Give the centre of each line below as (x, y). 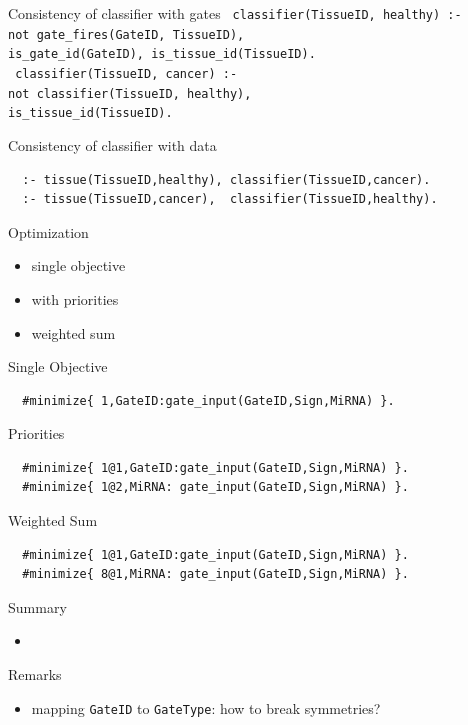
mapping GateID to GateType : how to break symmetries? (206, 707)
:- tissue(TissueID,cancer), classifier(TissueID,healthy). (230, 199)
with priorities (75, 298)
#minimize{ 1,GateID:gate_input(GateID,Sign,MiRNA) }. (208, 400)
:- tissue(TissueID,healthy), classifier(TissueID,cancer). (226, 179)
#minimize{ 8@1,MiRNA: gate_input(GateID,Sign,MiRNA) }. (215, 574)
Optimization (48, 231)
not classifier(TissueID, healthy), (130, 93)
